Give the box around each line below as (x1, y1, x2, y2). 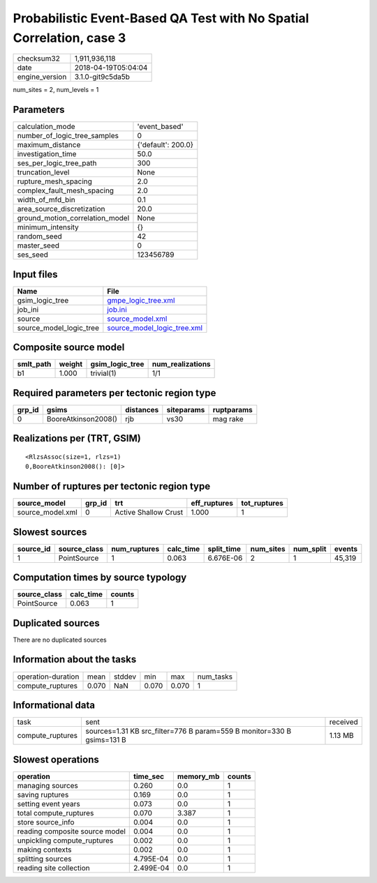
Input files (13, 269, 59, 280)
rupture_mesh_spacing (17, 176, 92, 186)
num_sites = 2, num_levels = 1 (13, 86, 99, 94)
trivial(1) (90, 368, 117, 378)
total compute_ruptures (17, 808, 94, 817)
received (329, 717, 359, 727)
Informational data (13, 699, 96, 711)
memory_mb (177, 771, 220, 781)
